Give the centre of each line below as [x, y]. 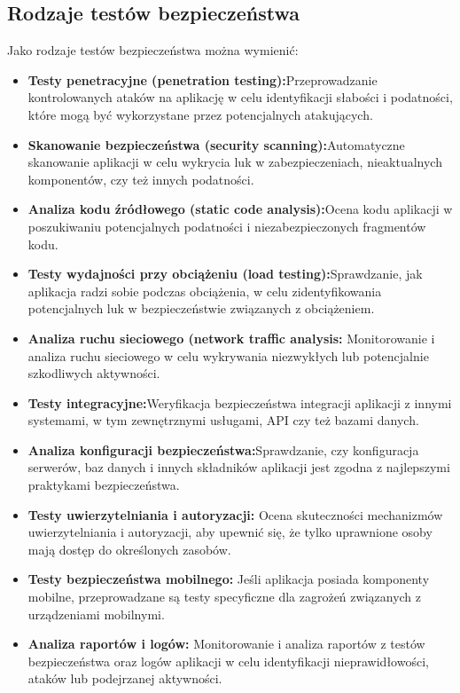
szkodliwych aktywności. [94, 373]
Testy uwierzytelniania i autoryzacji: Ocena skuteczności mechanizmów [235, 514]
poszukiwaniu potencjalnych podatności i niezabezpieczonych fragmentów [227, 226]
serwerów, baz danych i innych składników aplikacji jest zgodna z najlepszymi [239, 467]
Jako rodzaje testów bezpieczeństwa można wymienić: [153, 50]
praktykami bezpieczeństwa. [104, 485]
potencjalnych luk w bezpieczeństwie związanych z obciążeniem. [201, 308]
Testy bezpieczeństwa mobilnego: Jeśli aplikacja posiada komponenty [229, 579]
